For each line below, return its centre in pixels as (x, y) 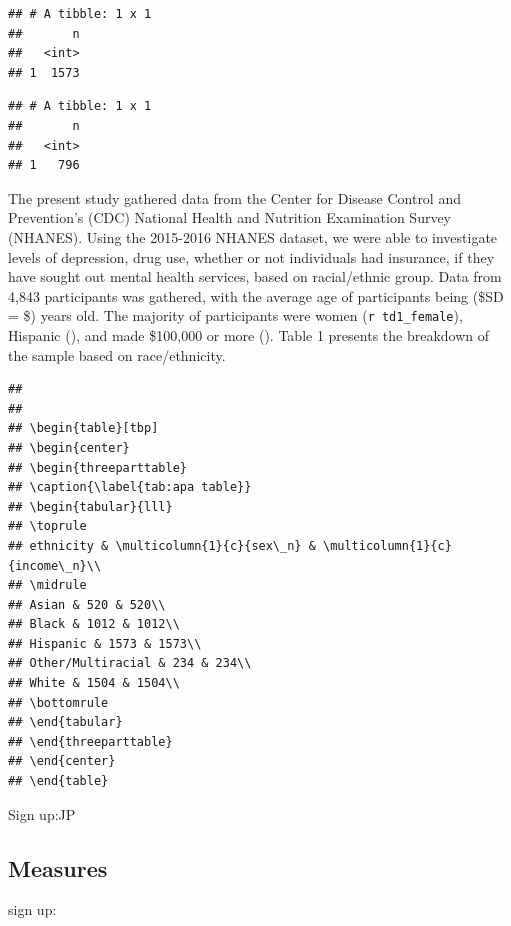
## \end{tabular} (65, 722)
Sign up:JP (42, 813)
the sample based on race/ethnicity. (117, 354)
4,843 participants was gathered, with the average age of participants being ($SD (256, 295)
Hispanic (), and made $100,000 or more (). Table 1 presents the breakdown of (249, 334)
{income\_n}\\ (55, 565)
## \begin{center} (69, 447)
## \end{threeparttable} (90, 741)
